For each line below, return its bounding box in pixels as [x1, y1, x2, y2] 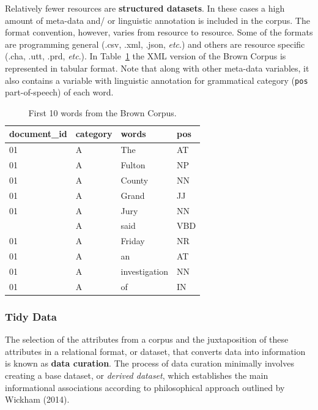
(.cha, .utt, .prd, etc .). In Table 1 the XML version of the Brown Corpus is [5, 50, 286, 62]
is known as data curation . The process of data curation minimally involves [5, 357, 294, 370]
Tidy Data [5, 308, 57, 324]
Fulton [120, 158, 146, 171]
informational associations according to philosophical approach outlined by [5, 381, 285, 393]
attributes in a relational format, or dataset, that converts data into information [5, 345, 306, 357]
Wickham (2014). [5, 393, 70, 406]
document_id [9, 127, 67, 140]
